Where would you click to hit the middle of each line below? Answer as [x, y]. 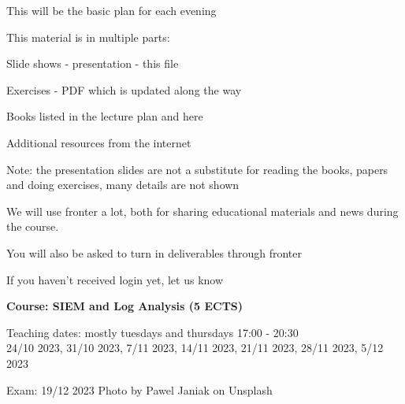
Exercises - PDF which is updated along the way [124, 89]
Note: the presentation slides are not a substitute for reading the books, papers [197, 169]
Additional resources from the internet [99, 142]
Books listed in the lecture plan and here [105, 116]
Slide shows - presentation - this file [93, 63]
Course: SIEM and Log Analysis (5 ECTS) [125, 306]
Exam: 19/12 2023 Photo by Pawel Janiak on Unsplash [139, 389]
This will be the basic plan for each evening [111, 10]
